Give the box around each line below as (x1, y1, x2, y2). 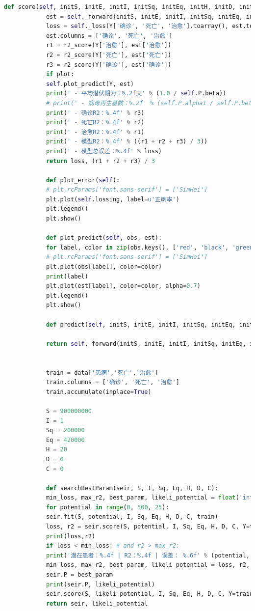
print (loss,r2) (46, 532, 96, 540)
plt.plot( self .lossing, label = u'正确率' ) (46, 195, 179, 203)
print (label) (46, 273, 88, 280)
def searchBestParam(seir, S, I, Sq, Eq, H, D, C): (46, 484, 218, 492)
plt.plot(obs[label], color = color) (46, 263, 162, 271)
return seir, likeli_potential (46, 600, 148, 607)
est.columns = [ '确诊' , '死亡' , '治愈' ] (46, 32, 173, 39)
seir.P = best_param (46, 571, 113, 579)
